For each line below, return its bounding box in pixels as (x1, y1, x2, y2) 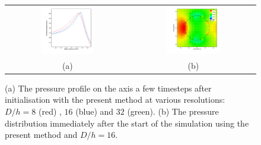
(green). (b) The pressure (127, 105, 219, 118)
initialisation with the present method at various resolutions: (5, 93, 225, 106)
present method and (5, 128, 78, 141)
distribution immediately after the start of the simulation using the (5, 116, 249, 129)
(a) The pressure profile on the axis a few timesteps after (5, 81, 212, 94)
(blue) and (75, 105, 114, 118)
